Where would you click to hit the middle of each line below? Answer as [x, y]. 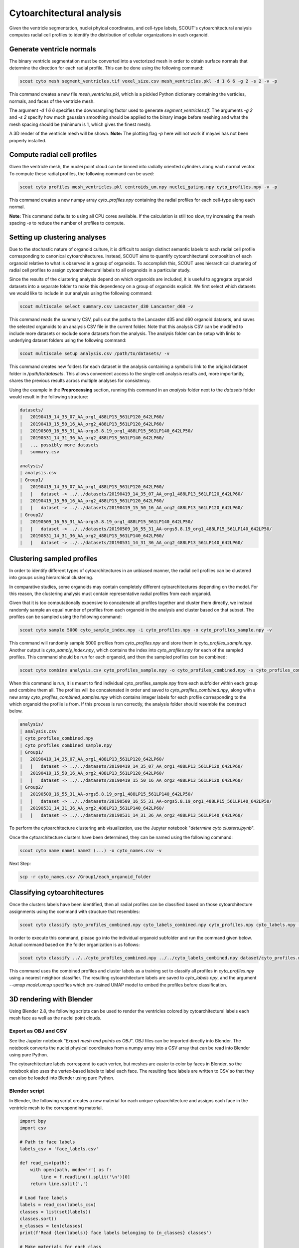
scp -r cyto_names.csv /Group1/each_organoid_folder [85, 877]
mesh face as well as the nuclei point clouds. [55, 1018]
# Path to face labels [47, 1142]
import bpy [33, 1121]
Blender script [27, 1091]
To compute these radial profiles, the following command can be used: [82, 173]
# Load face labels [43, 1198]
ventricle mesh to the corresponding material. [56, 1108]
